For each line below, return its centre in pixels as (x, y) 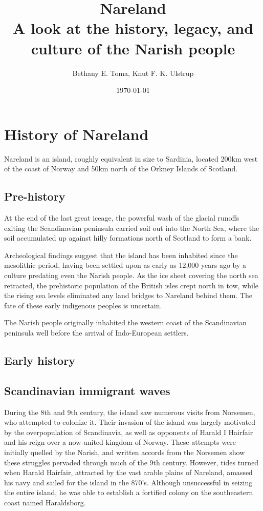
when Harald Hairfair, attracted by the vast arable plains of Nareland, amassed (128, 472)
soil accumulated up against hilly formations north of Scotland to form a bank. (128, 238)
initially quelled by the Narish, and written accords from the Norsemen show (125, 452)
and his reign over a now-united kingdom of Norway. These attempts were (120, 442)
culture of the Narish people (133, 48)
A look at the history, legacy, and (133, 28)
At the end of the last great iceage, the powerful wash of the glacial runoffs (122, 218)
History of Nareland (76, 134)
